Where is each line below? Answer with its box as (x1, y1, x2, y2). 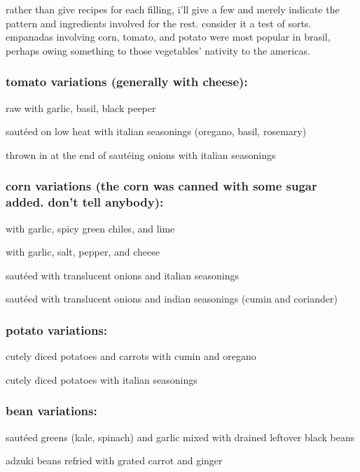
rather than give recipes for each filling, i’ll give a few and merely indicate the (6, 2, 340, 16)
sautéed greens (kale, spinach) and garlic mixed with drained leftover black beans (6, 429, 355, 444)
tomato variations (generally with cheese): (6, 73, 248, 90)
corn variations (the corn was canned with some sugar (6, 177, 317, 195)
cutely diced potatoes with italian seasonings (6, 372, 198, 387)
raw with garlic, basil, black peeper (6, 100, 156, 115)
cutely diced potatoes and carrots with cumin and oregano (6, 349, 256, 363)
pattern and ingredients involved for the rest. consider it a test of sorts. (6, 15, 312, 30)
